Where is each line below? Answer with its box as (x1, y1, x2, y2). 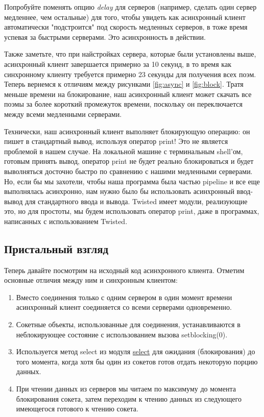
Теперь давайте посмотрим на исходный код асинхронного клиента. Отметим (4, 264, 245, 275)
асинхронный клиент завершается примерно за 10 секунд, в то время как (4, 58, 231, 69)
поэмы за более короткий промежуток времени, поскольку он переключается (4, 99, 243, 109)
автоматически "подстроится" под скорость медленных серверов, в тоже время (4, 21, 248, 32)
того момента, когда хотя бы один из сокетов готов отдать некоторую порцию (16, 356, 258, 366)
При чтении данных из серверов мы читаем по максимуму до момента (16, 383, 236, 394)
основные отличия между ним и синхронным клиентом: (4, 275, 178, 285)
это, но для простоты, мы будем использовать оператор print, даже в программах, (4, 206, 259, 216)
